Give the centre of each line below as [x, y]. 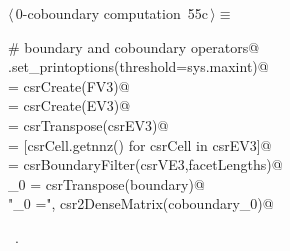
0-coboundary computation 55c [111, 13]
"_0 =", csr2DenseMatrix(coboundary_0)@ [141, 203]
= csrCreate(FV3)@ [69, 85]
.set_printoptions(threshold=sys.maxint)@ [138, 66]
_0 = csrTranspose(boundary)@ [106, 183]
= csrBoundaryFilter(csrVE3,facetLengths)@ [145, 164]
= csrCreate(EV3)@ [69, 105]
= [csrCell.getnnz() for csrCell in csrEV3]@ [140, 144]
